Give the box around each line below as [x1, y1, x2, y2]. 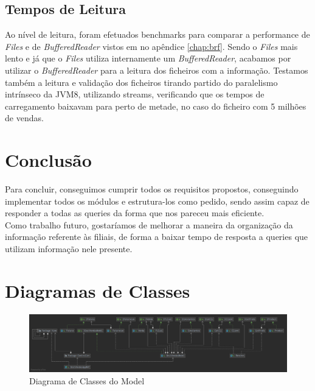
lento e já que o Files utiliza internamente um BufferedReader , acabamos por [5, 52, 291, 65]
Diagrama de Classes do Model [29, 375, 145, 387]
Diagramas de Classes [5, 278, 190, 303]
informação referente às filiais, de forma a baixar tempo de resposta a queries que [5, 230, 308, 243]
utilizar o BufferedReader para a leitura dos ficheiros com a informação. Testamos [5, 63, 308, 76]
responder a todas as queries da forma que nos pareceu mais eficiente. [5, 206, 265, 219]
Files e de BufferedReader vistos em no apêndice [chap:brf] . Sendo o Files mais [5, 40, 298, 52]
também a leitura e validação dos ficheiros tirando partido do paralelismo [5, 76, 278, 88]
